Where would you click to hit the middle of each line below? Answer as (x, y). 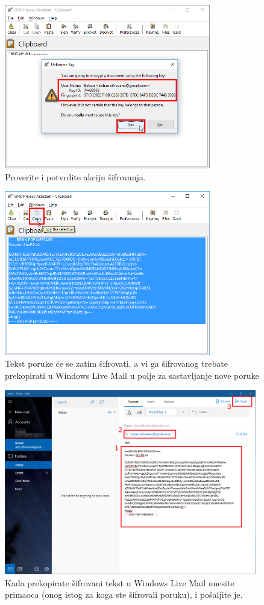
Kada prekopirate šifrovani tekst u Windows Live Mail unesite (120, 582)
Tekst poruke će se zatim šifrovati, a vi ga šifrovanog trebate (116, 363)
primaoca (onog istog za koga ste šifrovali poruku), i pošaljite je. (124, 594)
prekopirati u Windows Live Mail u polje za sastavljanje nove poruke (132, 375)
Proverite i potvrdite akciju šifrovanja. (75, 176)
